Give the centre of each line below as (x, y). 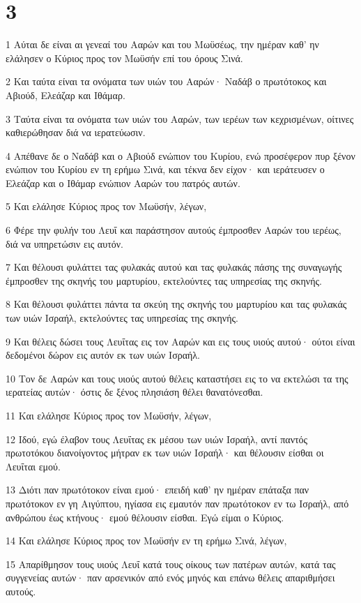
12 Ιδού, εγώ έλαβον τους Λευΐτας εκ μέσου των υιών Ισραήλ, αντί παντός (157, 439)
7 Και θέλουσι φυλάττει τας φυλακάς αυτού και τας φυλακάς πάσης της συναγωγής (174, 267)
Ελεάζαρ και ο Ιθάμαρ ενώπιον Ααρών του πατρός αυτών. (123, 183)
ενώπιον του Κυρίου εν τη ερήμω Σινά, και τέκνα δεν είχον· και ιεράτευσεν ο (165, 169)
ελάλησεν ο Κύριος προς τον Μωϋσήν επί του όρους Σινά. (124, 58)
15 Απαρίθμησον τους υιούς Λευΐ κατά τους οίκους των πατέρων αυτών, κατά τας (171, 564)
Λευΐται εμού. (33, 466)
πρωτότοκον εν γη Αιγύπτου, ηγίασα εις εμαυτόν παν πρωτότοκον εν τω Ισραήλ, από (177, 503)
